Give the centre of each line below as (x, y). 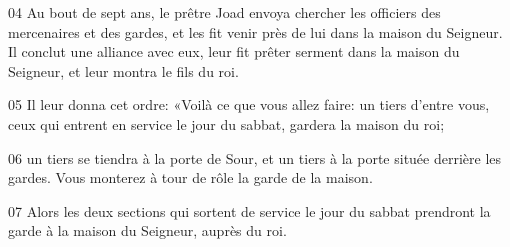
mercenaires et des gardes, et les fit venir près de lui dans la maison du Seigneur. (255, 31)
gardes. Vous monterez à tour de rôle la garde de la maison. (190, 177)
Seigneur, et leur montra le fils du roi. (123, 70)
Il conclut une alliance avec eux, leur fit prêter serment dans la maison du (234, 51)
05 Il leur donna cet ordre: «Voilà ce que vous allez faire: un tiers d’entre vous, (249, 104)
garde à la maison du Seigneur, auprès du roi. (147, 230)
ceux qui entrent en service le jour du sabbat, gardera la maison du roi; (226, 123)
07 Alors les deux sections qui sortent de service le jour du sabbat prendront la (249, 210)
